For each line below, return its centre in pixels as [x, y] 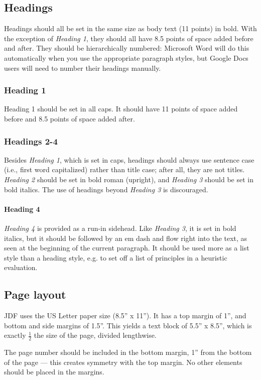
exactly [15, 335]
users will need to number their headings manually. [83, 68]
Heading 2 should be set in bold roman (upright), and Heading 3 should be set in [129, 179]
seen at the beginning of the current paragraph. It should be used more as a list [127, 248]
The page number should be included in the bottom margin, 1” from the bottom [128, 352]
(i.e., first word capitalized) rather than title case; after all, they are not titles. [124, 169]
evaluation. [21, 267]
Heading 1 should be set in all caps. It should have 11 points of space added [121, 109]
